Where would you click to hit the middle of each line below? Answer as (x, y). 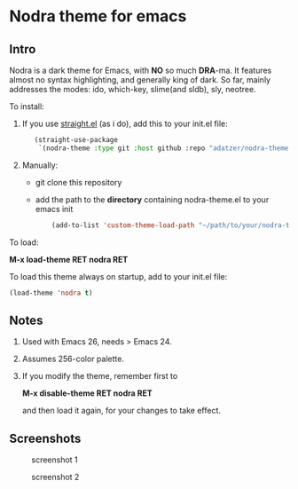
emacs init (54, 209)
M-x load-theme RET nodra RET (69, 259)
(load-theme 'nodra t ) (51, 293)
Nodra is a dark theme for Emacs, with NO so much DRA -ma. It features (141, 70)
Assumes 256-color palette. (73, 359)
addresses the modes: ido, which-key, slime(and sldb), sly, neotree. (133, 89)
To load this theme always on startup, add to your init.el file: (118, 276)
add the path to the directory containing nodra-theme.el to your (152, 199)
